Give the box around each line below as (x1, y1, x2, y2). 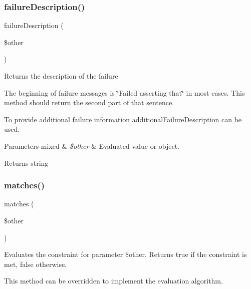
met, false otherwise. (4, 258, 67, 269)
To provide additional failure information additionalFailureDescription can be (4, 114, 242, 124)
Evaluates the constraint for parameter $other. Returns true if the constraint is (4, 249, 247, 259)
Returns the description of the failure (4, 71, 118, 81)
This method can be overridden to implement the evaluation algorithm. (4, 275, 223, 286)
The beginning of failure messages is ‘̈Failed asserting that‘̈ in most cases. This (4, 87, 245, 98)
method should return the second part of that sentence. (4, 97, 174, 108)
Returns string (4, 157, 49, 168)
